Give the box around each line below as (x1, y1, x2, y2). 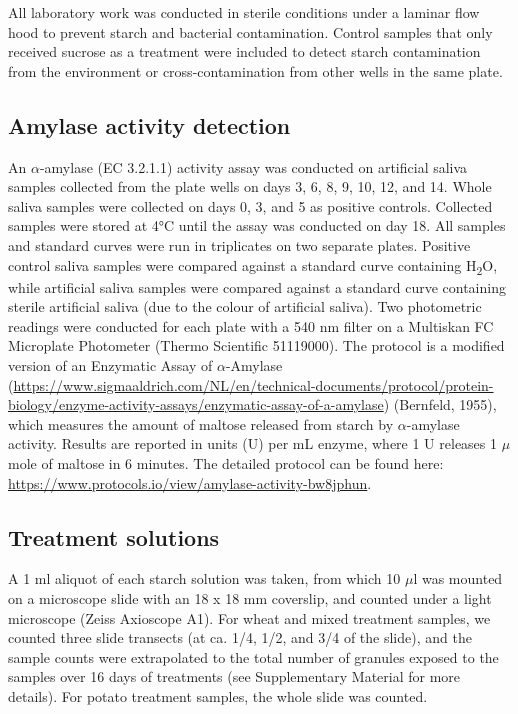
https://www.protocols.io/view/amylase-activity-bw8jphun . (8, 472, 372, 493)
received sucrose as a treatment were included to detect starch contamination (8, 41, 481, 62)
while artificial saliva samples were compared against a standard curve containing (8, 276, 506, 297)
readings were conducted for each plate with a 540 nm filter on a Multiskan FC (8, 315, 494, 336)
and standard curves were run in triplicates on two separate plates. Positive (8, 234, 471, 255)
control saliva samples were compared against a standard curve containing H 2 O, (8, 254, 498, 278)
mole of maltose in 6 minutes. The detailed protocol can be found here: (8, 453, 444, 474)
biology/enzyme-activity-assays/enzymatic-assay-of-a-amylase (8, 394, 384, 415)
